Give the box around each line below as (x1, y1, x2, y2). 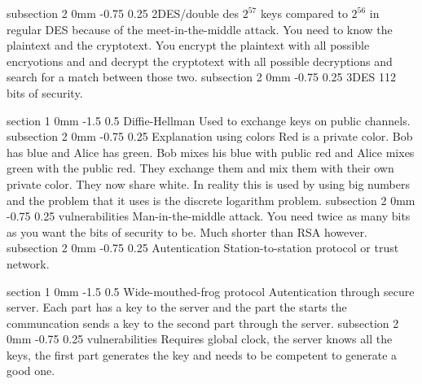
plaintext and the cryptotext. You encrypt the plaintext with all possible (7, 37, 370, 54)
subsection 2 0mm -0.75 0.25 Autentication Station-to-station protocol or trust (7, 239, 399, 256)
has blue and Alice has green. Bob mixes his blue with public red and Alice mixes (7, 143, 415, 160)
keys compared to (260, 5, 348, 21)
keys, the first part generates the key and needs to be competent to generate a (7, 346, 398, 363)
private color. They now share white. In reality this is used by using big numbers (7, 175, 410, 192)
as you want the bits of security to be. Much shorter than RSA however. (7, 223, 367, 240)
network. (7, 255, 50, 272)
